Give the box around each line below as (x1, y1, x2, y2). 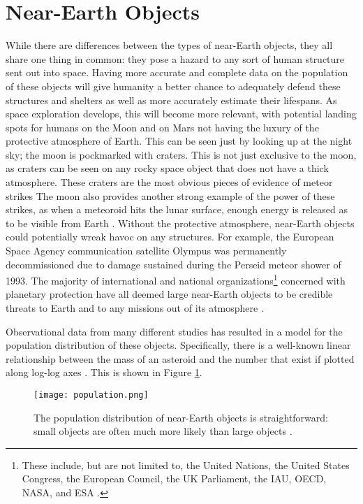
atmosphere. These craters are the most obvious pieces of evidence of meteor (6, 175, 333, 189)
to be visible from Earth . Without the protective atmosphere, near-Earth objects (6, 215, 355, 230)
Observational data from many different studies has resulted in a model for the (6, 324, 343, 338)
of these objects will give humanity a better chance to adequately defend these (6, 78, 341, 93)
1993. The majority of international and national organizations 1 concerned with (6, 271, 346, 287)
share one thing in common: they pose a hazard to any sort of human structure (6, 51, 345, 66)
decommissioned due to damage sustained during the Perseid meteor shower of (6, 257, 341, 271)
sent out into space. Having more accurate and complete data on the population (6, 65, 348, 80)
